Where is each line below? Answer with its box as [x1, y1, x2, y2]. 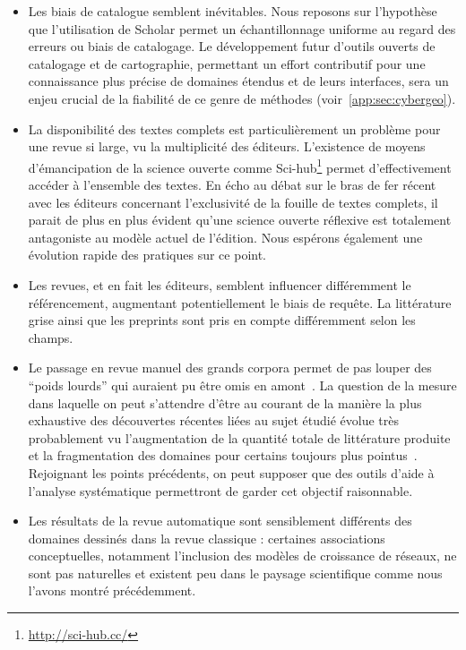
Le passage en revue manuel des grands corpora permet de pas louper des [28, 358, 432, 377]
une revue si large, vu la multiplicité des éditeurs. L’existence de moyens [28, 137, 426, 156]
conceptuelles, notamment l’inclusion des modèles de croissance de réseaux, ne [28, 546, 457, 565]
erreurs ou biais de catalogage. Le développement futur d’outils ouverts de [28, 37, 436, 56]
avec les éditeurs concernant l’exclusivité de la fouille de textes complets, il [28, 192, 438, 211]
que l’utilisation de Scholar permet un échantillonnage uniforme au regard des [28, 19, 456, 38]
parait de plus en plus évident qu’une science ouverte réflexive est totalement [28, 210, 452, 229]
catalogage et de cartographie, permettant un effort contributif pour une [28, 54, 426, 73]
